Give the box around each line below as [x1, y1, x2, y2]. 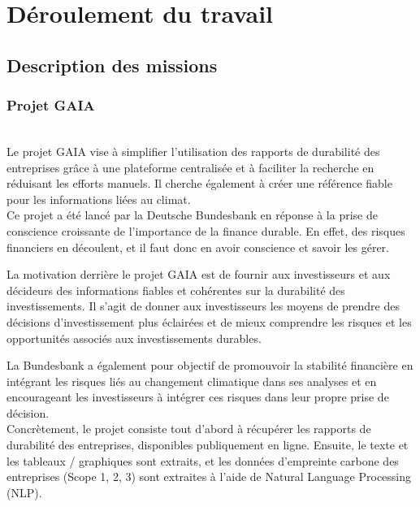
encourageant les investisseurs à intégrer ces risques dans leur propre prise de [6, 388, 389, 405]
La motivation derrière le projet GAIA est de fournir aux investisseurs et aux [6, 266, 391, 283]
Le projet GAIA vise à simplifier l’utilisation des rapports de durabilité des [6, 142, 380, 159]
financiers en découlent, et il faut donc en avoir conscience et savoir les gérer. [6, 238, 390, 255]
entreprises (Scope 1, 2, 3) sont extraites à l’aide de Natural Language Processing [6, 468, 412, 485]
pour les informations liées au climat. [6, 190, 191, 207]
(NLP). [6, 483, 42, 500]
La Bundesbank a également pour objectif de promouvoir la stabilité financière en [6, 357, 414, 374]
